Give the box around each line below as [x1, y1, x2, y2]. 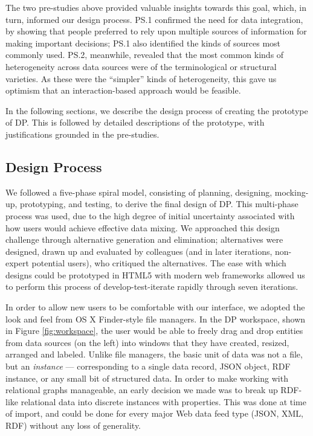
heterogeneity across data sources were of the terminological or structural [5, 60, 277, 72]
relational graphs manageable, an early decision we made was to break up [5, 383, 278, 396]
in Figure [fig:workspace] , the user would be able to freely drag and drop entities [5, 324, 303, 337]
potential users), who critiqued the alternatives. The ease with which [31, 257, 286, 269]
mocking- [274, 185, 309, 198]
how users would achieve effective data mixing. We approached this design [5, 221, 280, 234]
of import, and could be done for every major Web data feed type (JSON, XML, [5, 407, 303, 420]
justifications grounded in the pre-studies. [5, 127, 160, 140]
